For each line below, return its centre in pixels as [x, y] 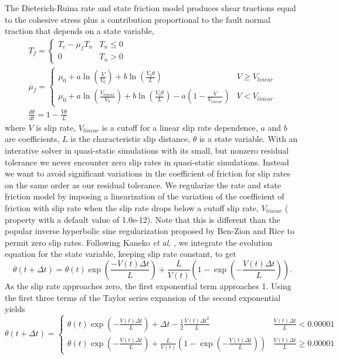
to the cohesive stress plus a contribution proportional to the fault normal [138, 19]
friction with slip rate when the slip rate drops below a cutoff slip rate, [132, 207]
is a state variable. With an [248, 139]
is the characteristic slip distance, [130, 139]
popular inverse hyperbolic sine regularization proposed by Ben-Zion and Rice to [150, 231]
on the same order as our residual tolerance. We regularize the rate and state [143, 184]
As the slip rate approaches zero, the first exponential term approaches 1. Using [148, 285]
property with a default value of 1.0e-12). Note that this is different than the [143, 219]
